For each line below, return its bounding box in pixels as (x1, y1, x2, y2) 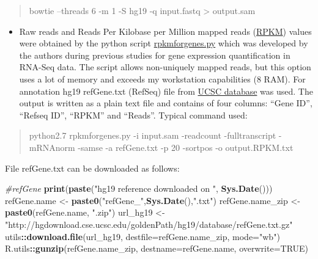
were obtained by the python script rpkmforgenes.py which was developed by (19, 37, 308, 49)
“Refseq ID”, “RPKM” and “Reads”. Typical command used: (19, 108, 248, 121)
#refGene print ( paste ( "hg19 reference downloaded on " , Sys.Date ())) (5, 182, 273, 195)
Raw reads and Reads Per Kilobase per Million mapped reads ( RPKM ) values (19, 24, 312, 37)
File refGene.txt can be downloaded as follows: (5, 161, 180, 174)
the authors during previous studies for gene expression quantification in (19, 48, 290, 61)
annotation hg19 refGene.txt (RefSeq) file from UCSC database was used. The (19, 84, 313, 97)
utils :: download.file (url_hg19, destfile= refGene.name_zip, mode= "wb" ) (5, 230, 280, 243)
